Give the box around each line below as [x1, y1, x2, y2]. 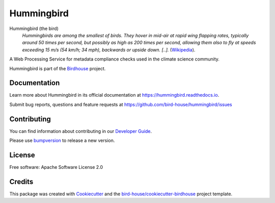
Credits [9, 177, 34, 186]
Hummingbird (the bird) [9, 25, 59, 32]
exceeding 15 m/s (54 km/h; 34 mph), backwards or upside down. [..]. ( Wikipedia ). [22, 46, 196, 53]
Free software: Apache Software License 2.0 [9, 164, 103, 170]
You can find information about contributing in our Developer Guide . [9, 128, 152, 134]
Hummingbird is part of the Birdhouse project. [9, 65, 106, 71]
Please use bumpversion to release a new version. [9, 137, 115, 143]
